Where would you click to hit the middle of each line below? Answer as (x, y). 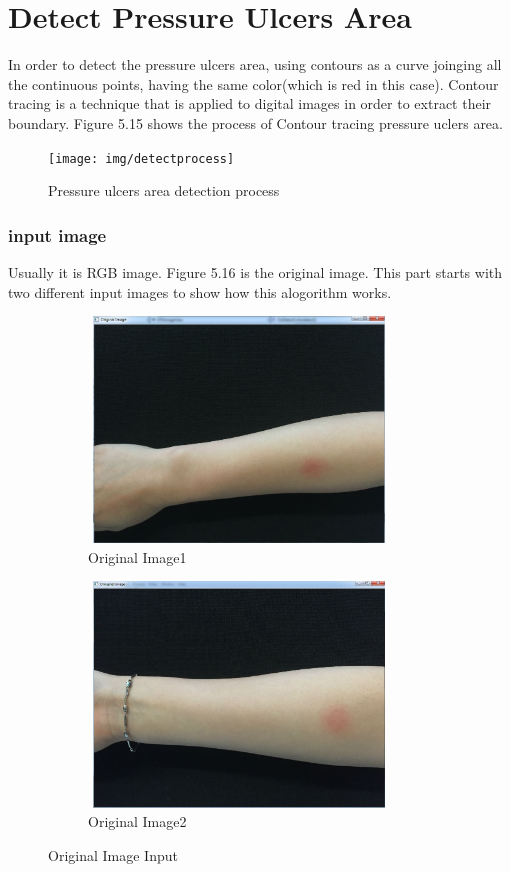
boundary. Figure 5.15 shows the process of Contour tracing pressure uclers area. (255, 122)
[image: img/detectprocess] (141, 158)
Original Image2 (137, 821)
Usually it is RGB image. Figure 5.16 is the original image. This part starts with (255, 271)
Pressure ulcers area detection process (164, 190)
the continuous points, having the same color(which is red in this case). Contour (253, 83)
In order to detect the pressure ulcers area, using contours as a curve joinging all (255, 64)
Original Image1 (137, 556)
